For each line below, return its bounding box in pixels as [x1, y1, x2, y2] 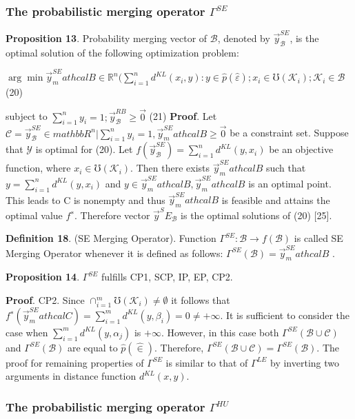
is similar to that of [165, 355, 248, 369]
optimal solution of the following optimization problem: [6, 45, 239, 59]
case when [6, 325, 48, 339]
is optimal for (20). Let [35, 142, 133, 156]
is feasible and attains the [221, 192, 330, 207]
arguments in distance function [6, 369, 136, 383]
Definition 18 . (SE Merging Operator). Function [6, 231, 216, 245]
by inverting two [270, 355, 340, 369]
